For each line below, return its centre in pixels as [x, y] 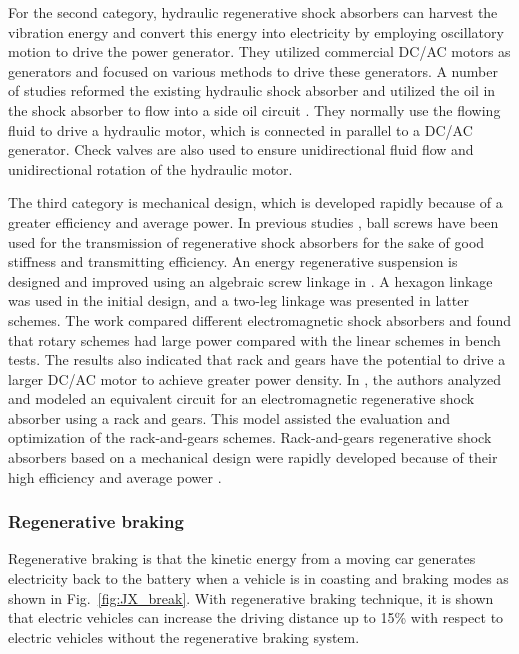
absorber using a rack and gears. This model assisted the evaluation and [229, 417]
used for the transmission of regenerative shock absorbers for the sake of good [246, 241]
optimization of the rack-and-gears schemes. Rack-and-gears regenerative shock [250, 437]
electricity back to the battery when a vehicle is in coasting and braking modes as [258, 578]
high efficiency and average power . [115, 476]
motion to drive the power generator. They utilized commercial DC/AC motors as [259, 51]
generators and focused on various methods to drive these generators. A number [253, 70]
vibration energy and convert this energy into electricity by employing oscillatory [256, 31]
